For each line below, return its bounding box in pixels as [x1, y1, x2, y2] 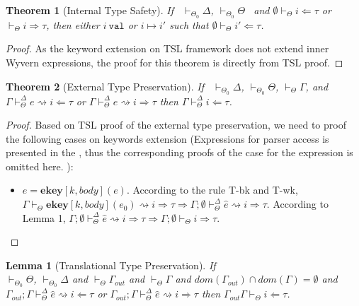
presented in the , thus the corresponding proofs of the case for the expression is [6, 145, 353, 160]
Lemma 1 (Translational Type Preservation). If [6, 257, 216, 272]
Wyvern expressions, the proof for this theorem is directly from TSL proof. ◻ [6, 55, 343, 70]
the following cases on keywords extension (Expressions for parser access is [6, 131, 329, 146]
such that [169, 17, 209, 32]
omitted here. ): [6, 158, 74, 173]
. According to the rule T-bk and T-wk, [126, 182, 298, 197]
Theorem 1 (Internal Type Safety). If [6, 3, 174, 17]
